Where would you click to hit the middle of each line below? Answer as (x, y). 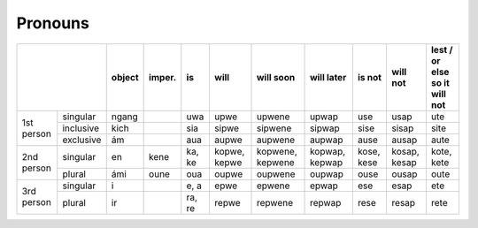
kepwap (327, 162)
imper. (163, 77)
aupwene (276, 140)
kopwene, (278, 151)
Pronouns (53, 23)
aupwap (327, 140)
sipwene (274, 128)
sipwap (325, 128)
